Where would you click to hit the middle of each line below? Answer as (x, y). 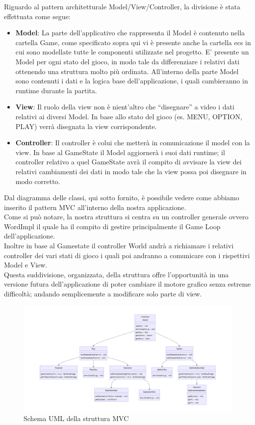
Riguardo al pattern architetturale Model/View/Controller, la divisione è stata (122, 6)
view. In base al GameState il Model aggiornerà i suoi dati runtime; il (120, 152)
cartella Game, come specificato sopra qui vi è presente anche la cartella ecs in (133, 42)
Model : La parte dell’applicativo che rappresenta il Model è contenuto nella (130, 33)
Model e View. (26, 265)
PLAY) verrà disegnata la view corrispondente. (86, 126)
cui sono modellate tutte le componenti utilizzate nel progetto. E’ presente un (132, 52)
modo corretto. (38, 181)
